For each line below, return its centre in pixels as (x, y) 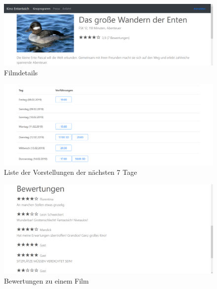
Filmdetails (21, 72)
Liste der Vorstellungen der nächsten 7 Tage (71, 172)
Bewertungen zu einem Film (46, 280)
